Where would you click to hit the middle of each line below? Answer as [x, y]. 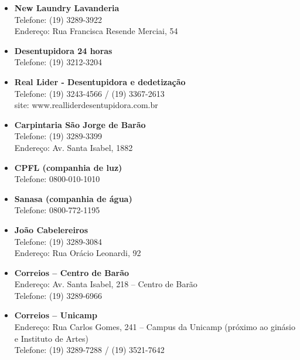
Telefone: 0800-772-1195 [57, 210]
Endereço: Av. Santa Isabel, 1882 [74, 147]
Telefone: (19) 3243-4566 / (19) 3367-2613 [89, 93]
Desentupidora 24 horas [63, 50]
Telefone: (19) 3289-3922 [58, 19]
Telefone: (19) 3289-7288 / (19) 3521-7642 [89, 350]
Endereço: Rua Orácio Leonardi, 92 [78, 253]
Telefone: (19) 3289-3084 [58, 241]
